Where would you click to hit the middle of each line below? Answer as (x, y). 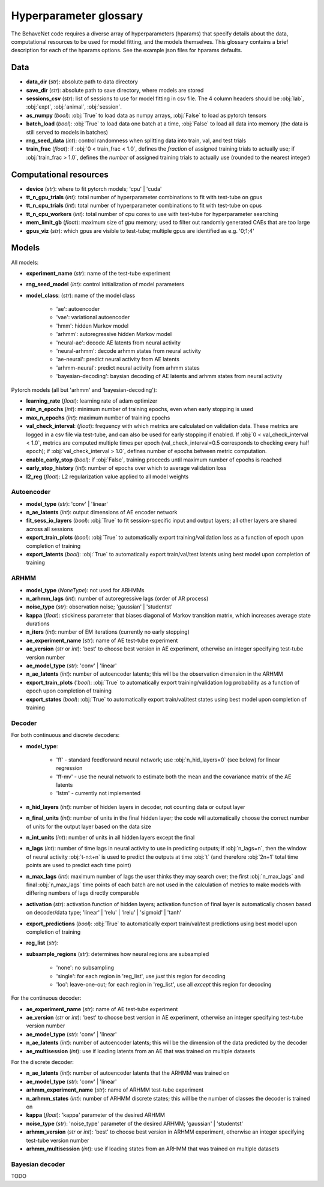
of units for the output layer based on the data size (88, 826)
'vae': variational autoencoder (93, 317)
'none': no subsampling (85, 968)
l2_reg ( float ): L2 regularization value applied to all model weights (107, 476)
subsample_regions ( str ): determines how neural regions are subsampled (118, 954)
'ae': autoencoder (78, 309)
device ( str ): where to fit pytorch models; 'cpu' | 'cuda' (94, 188)
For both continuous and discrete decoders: (65, 735)
